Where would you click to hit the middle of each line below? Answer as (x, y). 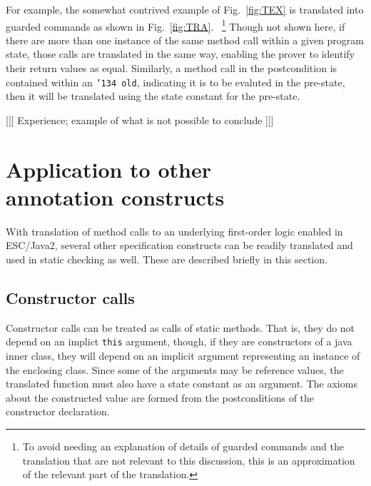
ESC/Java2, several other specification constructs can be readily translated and (179, 245)
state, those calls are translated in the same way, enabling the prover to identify (180, 54)
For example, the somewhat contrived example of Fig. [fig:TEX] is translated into (185, 9)
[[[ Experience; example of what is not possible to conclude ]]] (140, 120)
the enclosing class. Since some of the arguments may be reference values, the (175, 369)
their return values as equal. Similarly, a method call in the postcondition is (172, 68)
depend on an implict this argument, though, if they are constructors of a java (179, 341)
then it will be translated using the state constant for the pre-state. (153, 96)
